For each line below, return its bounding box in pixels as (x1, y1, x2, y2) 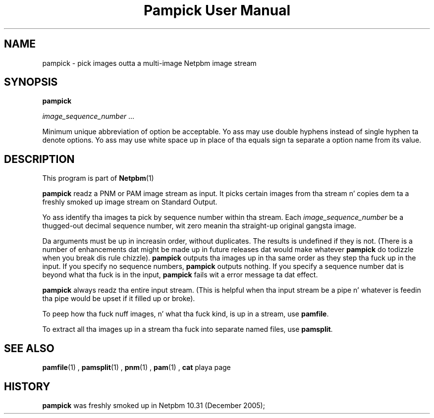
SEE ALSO (4, 342, 54, 355)
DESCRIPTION (4, 153, 75, 165)
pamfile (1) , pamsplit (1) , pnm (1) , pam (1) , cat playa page (42, 363, 231, 372)
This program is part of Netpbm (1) (42, 174, 154, 183)
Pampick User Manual (143, 2, 291, 19)
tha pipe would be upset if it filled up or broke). (42, 294, 195, 303)
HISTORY (4, 380, 51, 393)
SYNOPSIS (4, 76, 58, 89)
